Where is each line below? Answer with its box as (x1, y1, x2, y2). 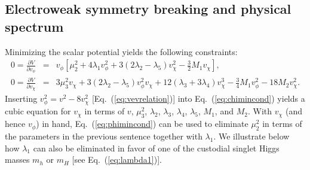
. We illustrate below (213, 129, 290, 142)
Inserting (5, 92, 38, 105)
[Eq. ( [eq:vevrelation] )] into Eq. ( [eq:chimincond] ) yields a (91, 92, 305, 105)
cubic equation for (5, 105, 71, 117)
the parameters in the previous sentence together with (5, 129, 202, 142)
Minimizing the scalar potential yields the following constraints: (5, 45, 238, 57)
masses (5, 153, 30, 166)
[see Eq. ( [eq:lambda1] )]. (72, 153, 162, 166)
